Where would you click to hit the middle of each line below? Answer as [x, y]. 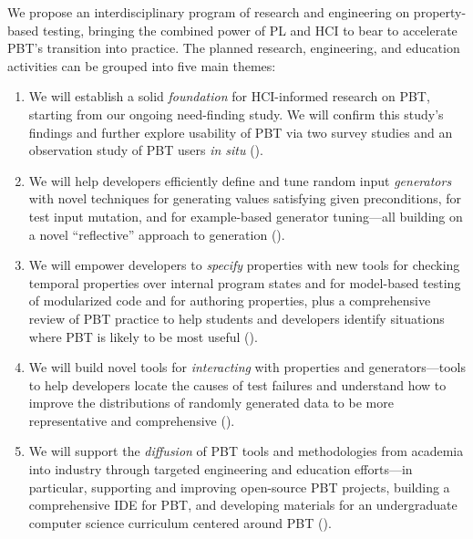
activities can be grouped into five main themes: [142, 65]
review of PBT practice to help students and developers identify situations [236, 318]
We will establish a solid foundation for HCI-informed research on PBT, [229, 96]
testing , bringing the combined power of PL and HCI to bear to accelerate [250, 30]
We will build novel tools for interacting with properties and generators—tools [247, 367]
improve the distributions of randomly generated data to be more [211, 403]
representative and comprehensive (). [132, 420]
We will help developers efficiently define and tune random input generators [240, 180]
